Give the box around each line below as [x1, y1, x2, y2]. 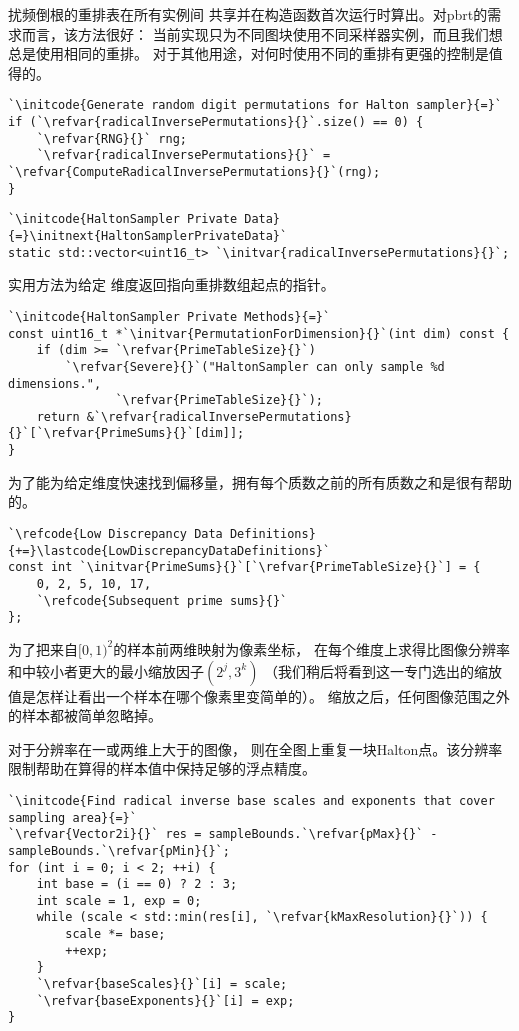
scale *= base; [65, 927, 166, 942]
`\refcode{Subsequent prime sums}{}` [36, 593, 288, 608]
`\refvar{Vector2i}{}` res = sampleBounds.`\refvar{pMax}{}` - [8, 827, 438, 842]
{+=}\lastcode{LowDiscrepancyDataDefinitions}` [8, 543, 331, 558]
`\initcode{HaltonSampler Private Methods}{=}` [8, 309, 331, 324]
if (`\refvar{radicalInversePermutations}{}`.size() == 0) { [8, 115, 424, 130]
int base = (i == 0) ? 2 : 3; [36, 877, 238, 892]
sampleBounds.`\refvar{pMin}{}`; [8, 843, 230, 858]
